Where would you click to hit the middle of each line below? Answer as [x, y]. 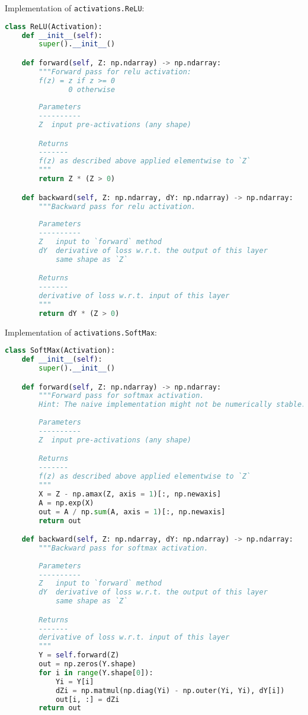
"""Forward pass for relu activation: [115, 72]
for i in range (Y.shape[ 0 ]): [96, 673]
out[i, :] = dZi [87, 699]
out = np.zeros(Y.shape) [87, 664]
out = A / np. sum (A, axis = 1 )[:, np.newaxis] [132, 512]
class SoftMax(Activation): [60, 351]
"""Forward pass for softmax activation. [121, 396]
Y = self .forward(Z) [79, 655]
